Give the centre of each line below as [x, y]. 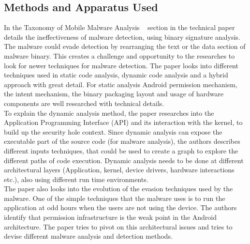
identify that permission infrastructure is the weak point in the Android [110, 217]
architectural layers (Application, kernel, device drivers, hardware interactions [119, 170]
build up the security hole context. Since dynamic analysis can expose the [113, 131]
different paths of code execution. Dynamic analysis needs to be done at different [124, 160]
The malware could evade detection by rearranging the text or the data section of [125, 46]
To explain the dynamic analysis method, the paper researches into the [109, 113]
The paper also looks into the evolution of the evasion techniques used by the [118, 189]
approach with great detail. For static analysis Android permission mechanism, [121, 84]
